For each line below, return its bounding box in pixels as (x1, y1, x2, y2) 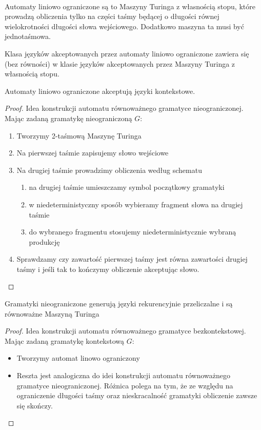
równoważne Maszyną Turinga (5, 308, 99, 319)
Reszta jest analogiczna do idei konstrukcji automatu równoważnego (16, 370, 231, 381)
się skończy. (16, 400, 53, 411)
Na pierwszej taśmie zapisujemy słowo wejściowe (16, 147, 169, 158)
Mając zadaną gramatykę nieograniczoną (5, 112, 132, 123)
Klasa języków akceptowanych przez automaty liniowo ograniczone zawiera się (5, 48, 249, 58)
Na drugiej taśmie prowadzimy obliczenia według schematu (16, 164, 202, 175)
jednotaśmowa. (5, 31, 51, 42)
